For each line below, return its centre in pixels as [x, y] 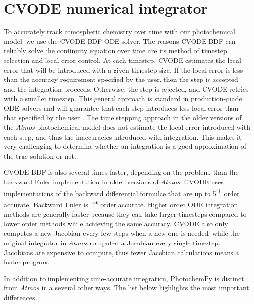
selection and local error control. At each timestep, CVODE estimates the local [123, 60]
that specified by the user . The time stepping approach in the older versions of [123, 117]
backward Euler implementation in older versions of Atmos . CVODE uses [114, 182]
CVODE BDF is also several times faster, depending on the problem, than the [121, 172]
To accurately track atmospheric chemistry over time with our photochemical [120, 31]
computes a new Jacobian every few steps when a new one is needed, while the [122, 233]
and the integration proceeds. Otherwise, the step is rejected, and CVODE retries [126, 89]
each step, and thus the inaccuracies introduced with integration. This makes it [123, 136]
